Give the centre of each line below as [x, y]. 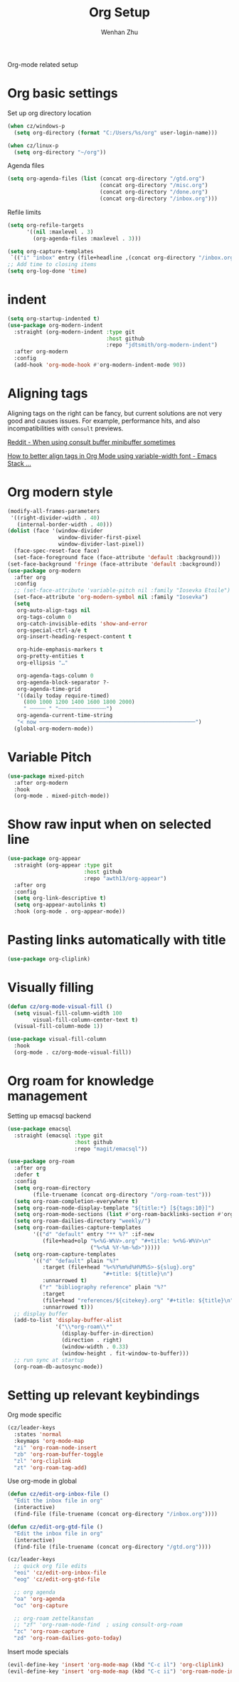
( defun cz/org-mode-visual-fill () [60, 1006]
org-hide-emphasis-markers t [60, 650]
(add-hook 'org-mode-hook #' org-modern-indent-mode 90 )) [100, 365]
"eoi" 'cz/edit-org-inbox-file [60, 1573]
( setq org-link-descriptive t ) [60, 898]
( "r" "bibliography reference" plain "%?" [103, 1287]
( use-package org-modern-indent [55, 325]
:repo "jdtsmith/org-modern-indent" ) [162, 345]
